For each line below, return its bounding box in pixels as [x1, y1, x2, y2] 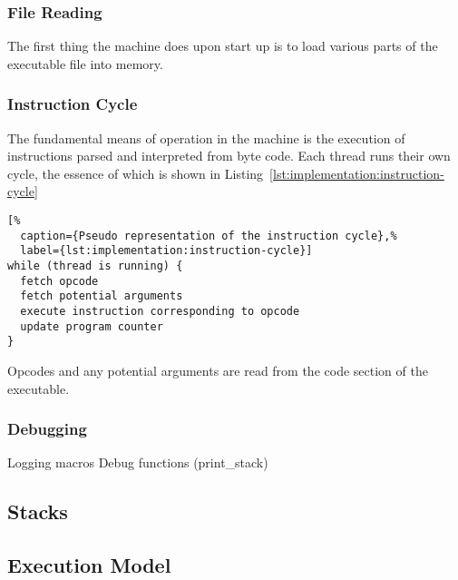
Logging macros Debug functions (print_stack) [7, 453, 268, 472]
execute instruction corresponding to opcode [20, 304, 300, 318]
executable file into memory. [7, 54, 163, 73]
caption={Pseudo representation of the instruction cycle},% [20, 229, 397, 242]
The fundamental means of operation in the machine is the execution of [7, 128, 405, 147]
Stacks [7, 497, 68, 526]
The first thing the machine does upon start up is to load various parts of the [7, 36, 438, 55]
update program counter [20, 319, 163, 333]
